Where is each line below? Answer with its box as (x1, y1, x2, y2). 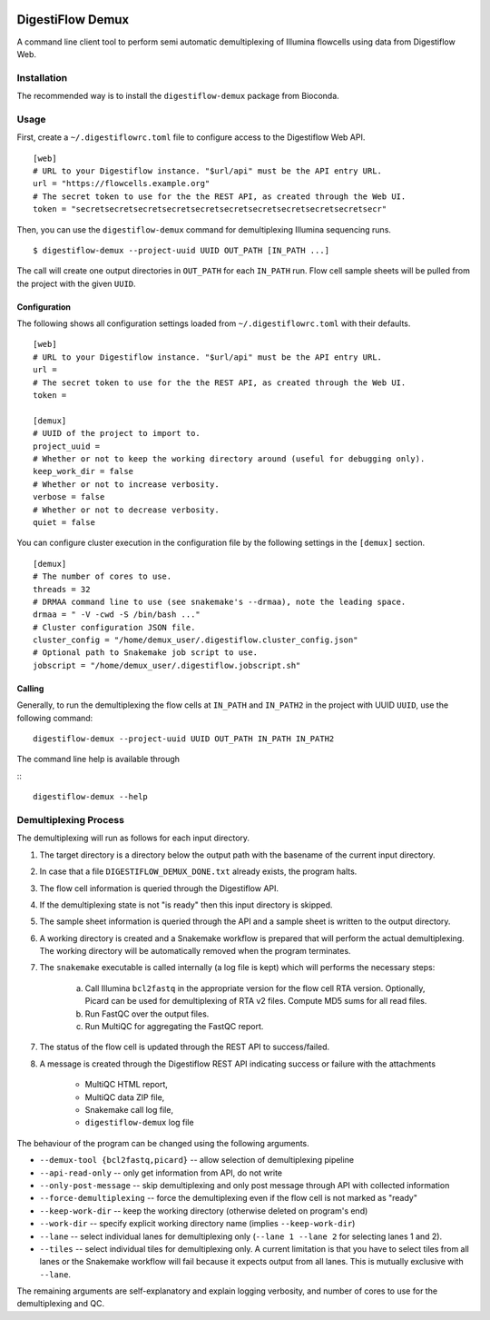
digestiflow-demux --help (33, 791, 149, 802)
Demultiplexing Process (16, 813, 124, 826)
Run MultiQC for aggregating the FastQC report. (84, 1021, 264, 1032)
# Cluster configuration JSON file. (33, 622, 196, 632)
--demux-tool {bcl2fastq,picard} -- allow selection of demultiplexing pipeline (39, 1155, 354, 1166)
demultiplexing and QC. (16, 1298, 105, 1309)
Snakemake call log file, (84, 1104, 174, 1115)
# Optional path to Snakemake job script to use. (33, 648, 259, 658)
